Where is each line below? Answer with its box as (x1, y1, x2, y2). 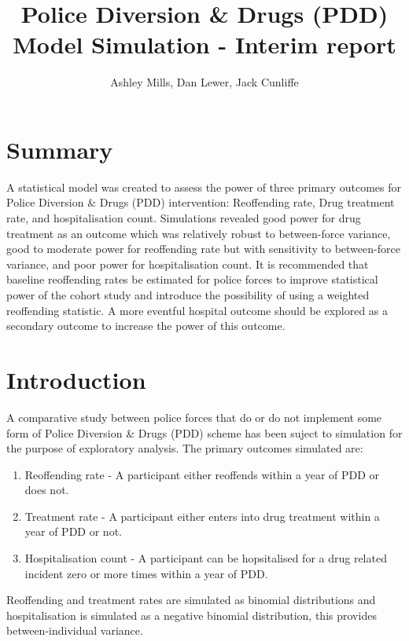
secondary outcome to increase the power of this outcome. (6, 317, 286, 334)
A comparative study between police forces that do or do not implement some (6, 408, 382, 425)
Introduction (6, 363, 146, 395)
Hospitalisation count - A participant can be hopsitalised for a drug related (24, 550, 387, 566)
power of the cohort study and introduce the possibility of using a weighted (6, 287, 370, 302)
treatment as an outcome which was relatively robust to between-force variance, (6, 225, 391, 241)
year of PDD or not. (24, 523, 122, 540)
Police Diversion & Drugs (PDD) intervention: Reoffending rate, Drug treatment (6, 194, 395, 211)
